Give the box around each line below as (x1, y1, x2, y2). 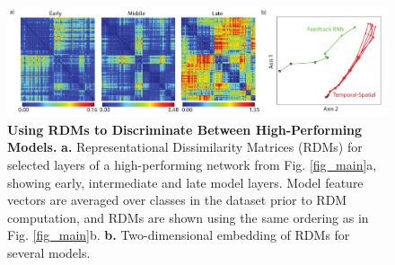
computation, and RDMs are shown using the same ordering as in (7, 208, 369, 226)
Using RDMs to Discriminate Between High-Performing (7, 119, 363, 138)
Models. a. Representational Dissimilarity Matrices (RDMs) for (7, 137, 363, 156)
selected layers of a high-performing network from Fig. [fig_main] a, (7, 155, 377, 174)
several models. (7, 243, 91, 262)
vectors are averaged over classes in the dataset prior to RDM (7, 190, 347, 209)
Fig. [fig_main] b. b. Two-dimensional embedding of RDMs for (7, 225, 350, 244)
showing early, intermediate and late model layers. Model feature (7, 172, 364, 191)
